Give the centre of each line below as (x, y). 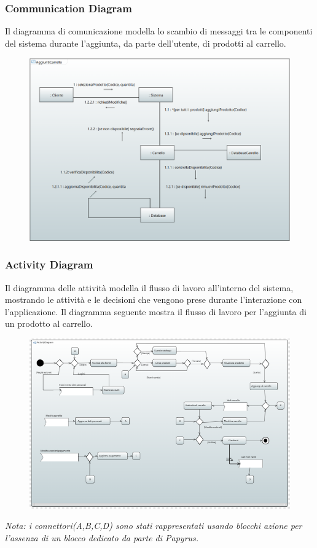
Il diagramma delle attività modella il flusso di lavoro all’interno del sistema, (149, 287)
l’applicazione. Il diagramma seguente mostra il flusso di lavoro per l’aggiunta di (156, 311)
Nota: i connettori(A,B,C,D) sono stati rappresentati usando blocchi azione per (154, 526)
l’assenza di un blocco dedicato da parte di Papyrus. (102, 538)
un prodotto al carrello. (49, 323)
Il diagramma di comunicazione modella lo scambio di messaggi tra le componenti (159, 31)
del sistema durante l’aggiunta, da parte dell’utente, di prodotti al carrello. (146, 43)
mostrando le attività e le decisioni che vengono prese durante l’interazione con (154, 299)
